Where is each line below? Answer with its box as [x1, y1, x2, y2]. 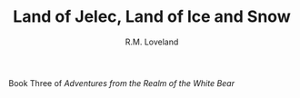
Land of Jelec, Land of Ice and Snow [12, 6, 292, 27]
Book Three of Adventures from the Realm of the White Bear [8, 77, 235, 88]
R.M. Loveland [125, 36, 179, 47]
